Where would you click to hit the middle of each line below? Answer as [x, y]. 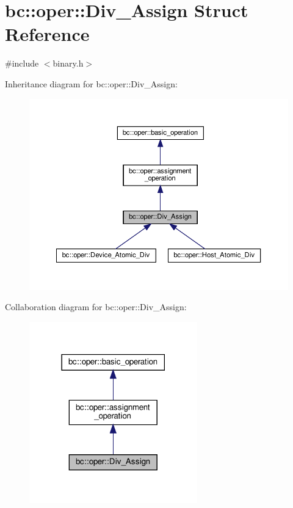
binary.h [68, 63]
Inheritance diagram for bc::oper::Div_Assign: [91, 83]
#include [22, 63]
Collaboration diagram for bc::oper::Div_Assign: [96, 307]
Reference [47, 34]
